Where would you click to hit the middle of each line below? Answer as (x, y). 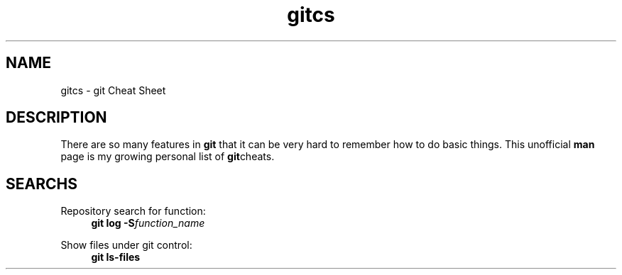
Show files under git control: (126, 245)
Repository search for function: (133, 211)
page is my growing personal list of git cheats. (168, 157)
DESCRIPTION (56, 118)
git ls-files (116, 257)
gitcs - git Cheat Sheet (113, 90)
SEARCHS (42, 184)
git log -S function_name (148, 223)
